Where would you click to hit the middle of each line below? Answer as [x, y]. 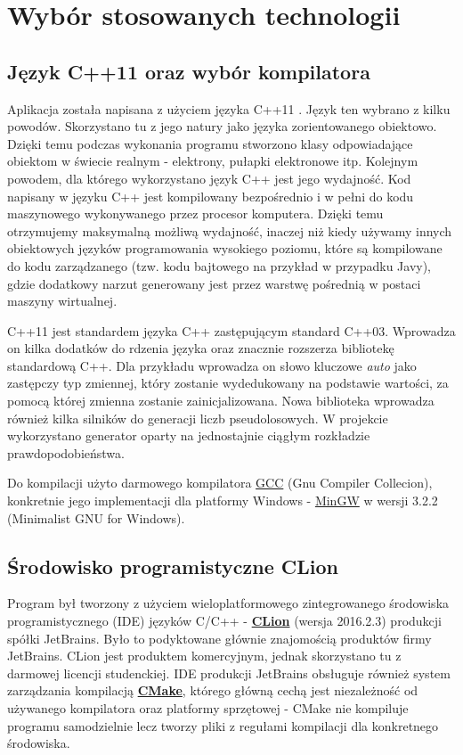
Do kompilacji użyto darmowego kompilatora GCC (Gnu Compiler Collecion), [220, 483]
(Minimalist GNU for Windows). [96, 517]
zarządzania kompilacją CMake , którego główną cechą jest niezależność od [213, 690]
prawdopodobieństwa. [66, 452]
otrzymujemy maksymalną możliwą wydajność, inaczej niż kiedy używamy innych [230, 230]
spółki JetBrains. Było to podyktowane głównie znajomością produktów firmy [219, 638]
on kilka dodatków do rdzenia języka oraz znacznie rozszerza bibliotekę [201, 348]
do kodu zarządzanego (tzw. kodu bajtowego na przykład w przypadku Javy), [219, 265]
